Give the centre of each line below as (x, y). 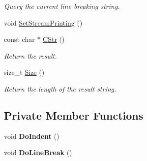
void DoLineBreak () (38, 152)
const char (19, 39)
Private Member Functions (74, 115)
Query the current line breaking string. (62, 6)
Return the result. (30, 55)
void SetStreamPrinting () (43, 22)
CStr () (54, 39)
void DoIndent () (32, 136)
